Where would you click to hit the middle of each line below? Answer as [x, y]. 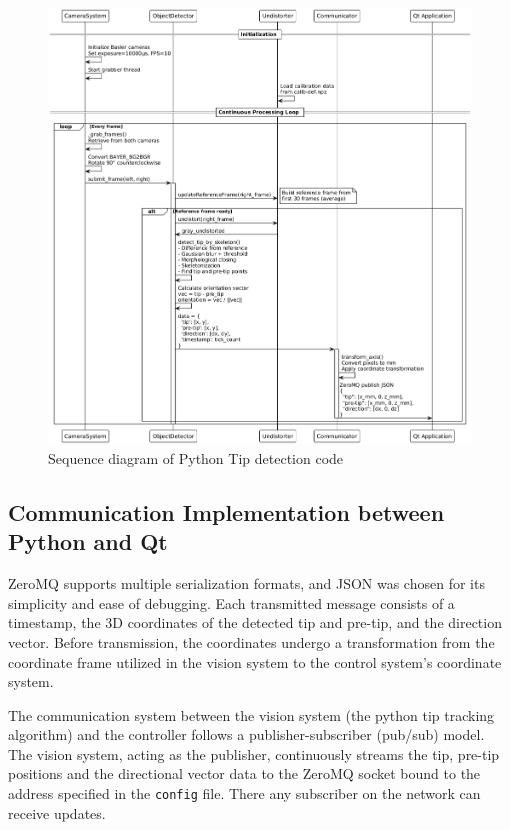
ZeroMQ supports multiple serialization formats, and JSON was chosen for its [246, 583]
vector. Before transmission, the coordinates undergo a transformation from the [251, 641]
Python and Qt [88, 541]
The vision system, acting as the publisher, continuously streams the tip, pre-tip [254, 753]
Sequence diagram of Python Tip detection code [196, 457]
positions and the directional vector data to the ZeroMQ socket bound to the [244, 773]
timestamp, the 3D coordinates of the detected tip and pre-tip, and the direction [255, 622]
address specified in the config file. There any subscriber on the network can [244, 793]
